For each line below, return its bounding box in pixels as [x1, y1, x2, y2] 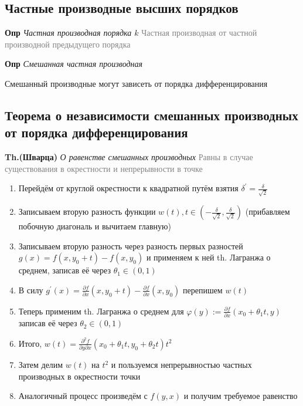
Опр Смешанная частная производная [5, 57, 143, 70]
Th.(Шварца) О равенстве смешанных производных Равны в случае [5, 151, 253, 163]
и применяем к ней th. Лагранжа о [146, 251, 271, 263]
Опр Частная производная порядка [5, 26, 132, 39]
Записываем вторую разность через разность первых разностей [18, 239, 243, 252]
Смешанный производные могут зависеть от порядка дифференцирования [5, 77, 268, 89]
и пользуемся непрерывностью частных [111, 358, 252, 371]
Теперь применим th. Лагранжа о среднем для [18, 304, 184, 317]
